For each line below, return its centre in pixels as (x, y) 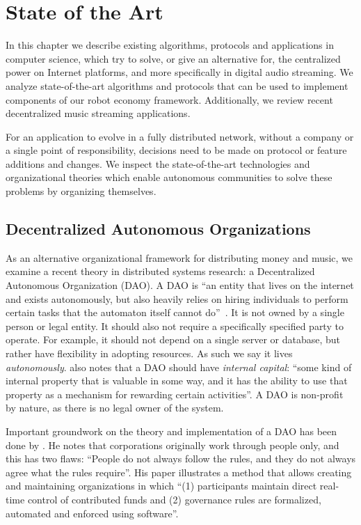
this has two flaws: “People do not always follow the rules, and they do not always (181, 459)
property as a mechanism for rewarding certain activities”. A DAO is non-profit (175, 394)
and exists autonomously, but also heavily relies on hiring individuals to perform (177, 298)
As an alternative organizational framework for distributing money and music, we (179, 257)
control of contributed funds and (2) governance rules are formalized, (174, 499)
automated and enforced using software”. (92, 513)
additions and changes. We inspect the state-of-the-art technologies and (158, 163)
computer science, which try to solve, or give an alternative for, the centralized (173, 58)
